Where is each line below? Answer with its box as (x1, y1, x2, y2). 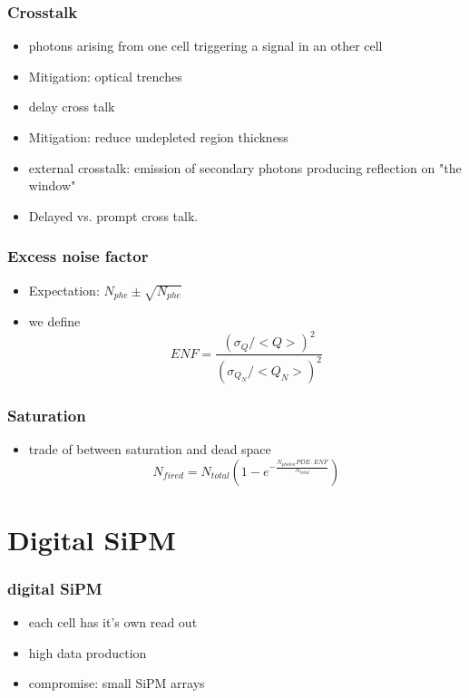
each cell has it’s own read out (28, 613, 198, 632)
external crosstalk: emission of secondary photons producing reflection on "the (28, 158, 462, 177)
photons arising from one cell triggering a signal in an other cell (28, 36, 383, 55)
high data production (28, 643, 147, 662)
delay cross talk (28, 97, 115, 116)
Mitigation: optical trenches (28, 66, 182, 85)
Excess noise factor (7, 245, 149, 267)
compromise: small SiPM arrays (28, 674, 205, 693)
